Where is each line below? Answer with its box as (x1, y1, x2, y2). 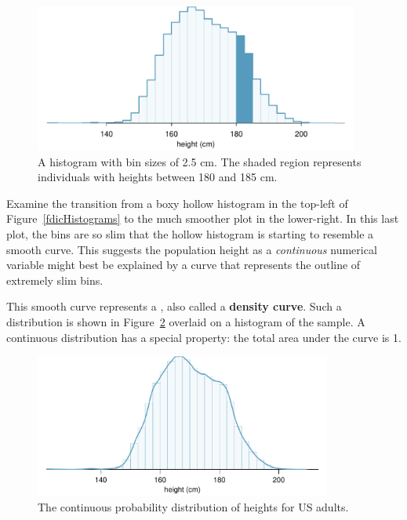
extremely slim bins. (6, 271, 104, 288)
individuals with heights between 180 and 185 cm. (38, 169, 278, 185)
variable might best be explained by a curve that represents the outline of (6, 256, 361, 273)
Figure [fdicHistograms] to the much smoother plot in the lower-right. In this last (6, 210, 399, 227)
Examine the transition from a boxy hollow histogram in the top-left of (6, 195, 348, 211)
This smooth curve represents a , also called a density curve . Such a (6, 298, 342, 315)
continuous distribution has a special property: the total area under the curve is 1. (6, 329, 402, 345)
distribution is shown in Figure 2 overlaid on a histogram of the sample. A (6, 314, 365, 330)
